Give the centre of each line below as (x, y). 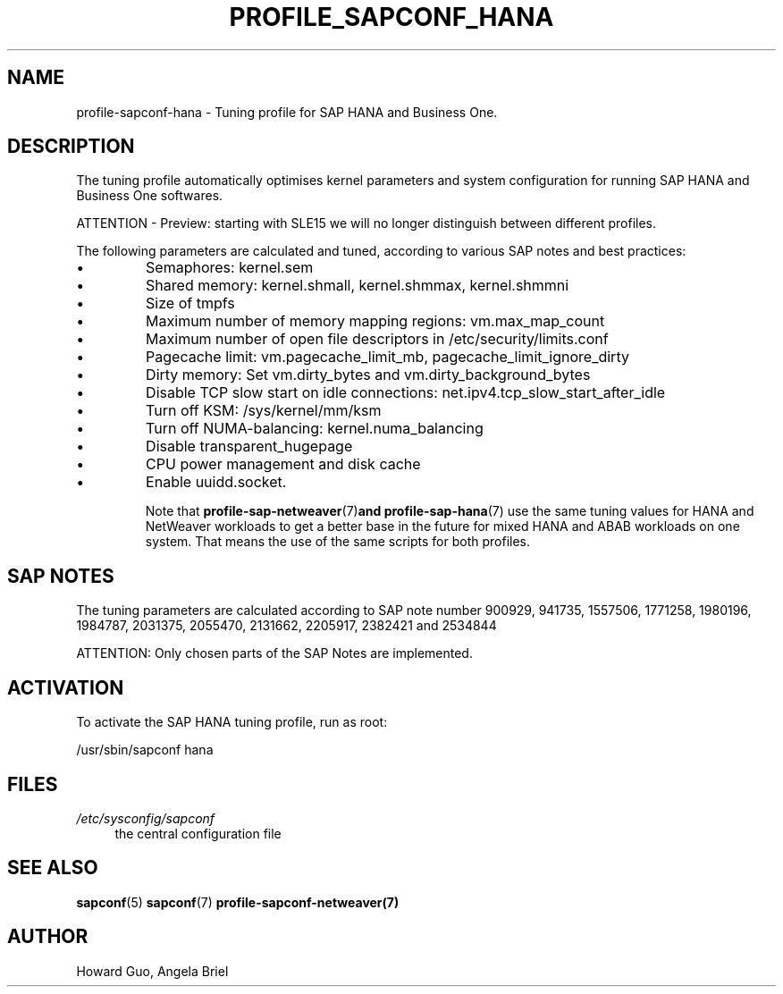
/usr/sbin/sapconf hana (145, 750)
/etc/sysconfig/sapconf (146, 818)
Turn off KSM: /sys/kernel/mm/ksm (264, 411)
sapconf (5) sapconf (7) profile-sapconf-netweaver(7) (238, 902)
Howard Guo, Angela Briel (152, 971)
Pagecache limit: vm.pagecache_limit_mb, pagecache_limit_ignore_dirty (387, 357)
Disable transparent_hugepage (249, 446)
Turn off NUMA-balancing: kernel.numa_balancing (315, 429)
